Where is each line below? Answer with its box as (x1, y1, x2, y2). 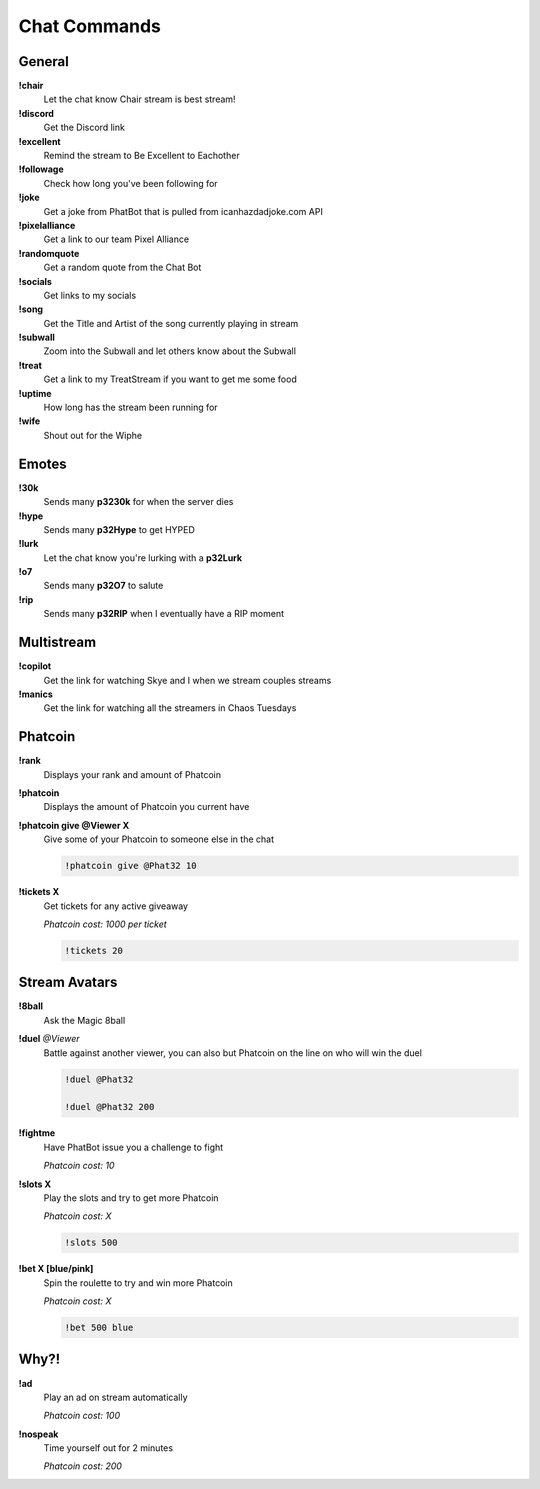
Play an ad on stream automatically (43, 1391, 188, 1403)
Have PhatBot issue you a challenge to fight (43, 1141, 224, 1153)
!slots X (18, 1178, 52, 1190)
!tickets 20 (64, 945, 124, 956)
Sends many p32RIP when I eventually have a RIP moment (43, 608, 285, 620)
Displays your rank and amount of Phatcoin (43, 768, 222, 780)
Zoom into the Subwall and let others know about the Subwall (43, 345, 297, 357)
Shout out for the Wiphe (43, 429, 143, 441)
